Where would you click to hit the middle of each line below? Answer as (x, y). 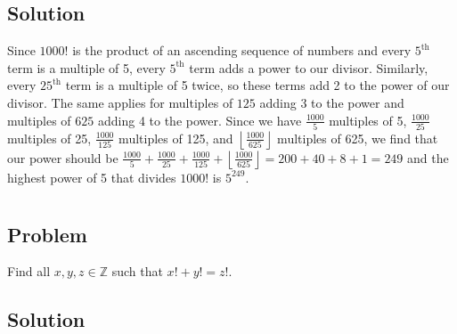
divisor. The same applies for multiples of (120, 102)
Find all (29, 271)
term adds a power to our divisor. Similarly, (309, 67)
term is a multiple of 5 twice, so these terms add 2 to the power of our (257, 85)
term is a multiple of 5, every (86, 67)
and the (428, 157)
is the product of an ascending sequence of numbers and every (242, 50)
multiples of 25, (49, 138)
